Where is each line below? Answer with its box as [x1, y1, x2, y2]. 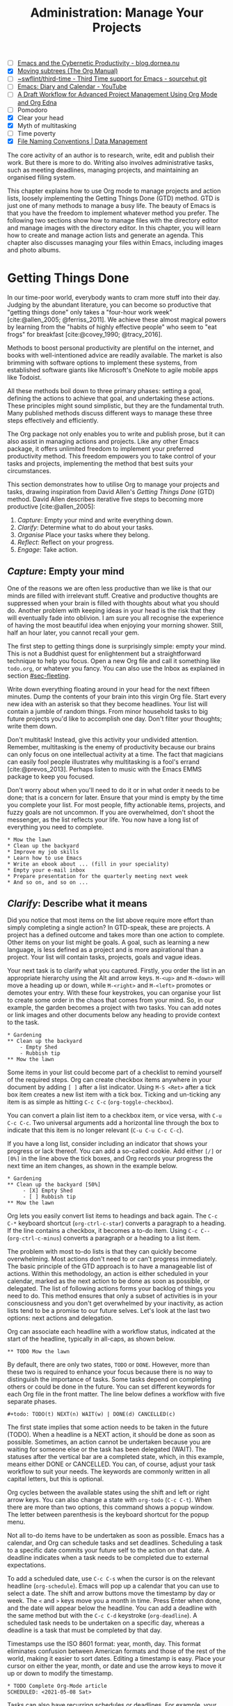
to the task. [7, 1018, 40, 1027]
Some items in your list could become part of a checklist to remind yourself [7, 1068, 223, 1076]
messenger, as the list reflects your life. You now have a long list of [7, 815, 199, 824]
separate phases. [7, 1397, 57, 1406]
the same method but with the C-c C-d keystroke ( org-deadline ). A [7, 1611, 198, 1620]
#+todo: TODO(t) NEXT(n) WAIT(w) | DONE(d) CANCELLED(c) [7, 1411, 176, 1418]
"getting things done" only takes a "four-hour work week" [7, 308, 172, 316]
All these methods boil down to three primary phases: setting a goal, [7, 386, 203, 394]
